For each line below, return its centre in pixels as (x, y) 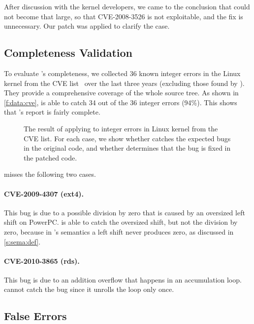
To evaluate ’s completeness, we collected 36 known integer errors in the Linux (122, 73)
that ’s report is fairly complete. (52, 112)
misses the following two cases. (50, 174)
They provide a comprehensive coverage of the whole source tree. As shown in (121, 93)
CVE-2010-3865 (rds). (42, 261)
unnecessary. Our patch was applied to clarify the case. (87, 26)
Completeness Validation (68, 53)
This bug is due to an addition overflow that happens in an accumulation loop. (123, 279)
